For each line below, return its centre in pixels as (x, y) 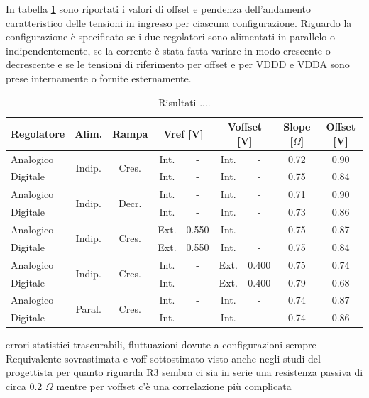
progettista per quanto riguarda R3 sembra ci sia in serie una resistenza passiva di (184, 372)
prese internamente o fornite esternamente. (99, 78)
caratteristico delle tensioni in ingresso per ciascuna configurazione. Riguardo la (179, 22)
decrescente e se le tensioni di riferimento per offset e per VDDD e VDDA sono (178, 64)
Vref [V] (183, 133)
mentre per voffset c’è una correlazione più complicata (174, 386)
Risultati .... (184, 102)
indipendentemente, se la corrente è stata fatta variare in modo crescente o (168, 50)
